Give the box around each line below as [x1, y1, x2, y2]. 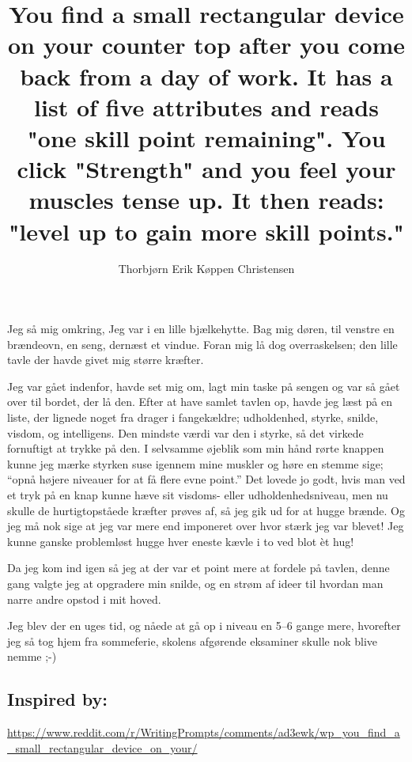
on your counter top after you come [7, 28, 406, 61]
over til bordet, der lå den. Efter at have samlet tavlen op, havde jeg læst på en [7, 393, 392, 410]
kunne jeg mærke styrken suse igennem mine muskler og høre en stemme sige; [7, 455, 384, 472]
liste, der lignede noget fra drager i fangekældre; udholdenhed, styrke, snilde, [7, 409, 379, 425]
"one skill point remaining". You [27, 121, 386, 154]
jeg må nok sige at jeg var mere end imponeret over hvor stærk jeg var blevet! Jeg [7, 517, 404, 534]
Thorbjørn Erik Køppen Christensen [118, 260, 295, 277]
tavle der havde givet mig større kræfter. [7, 351, 204, 368]
